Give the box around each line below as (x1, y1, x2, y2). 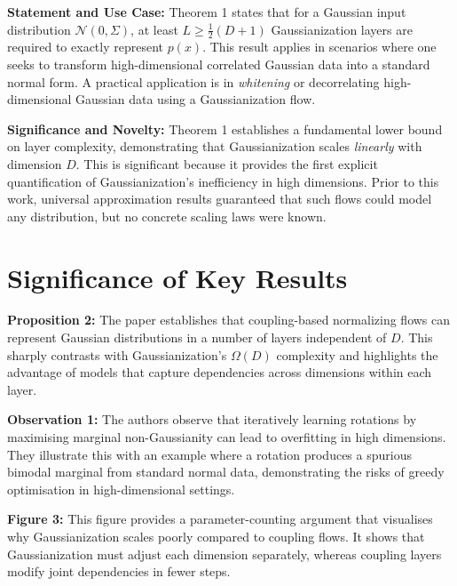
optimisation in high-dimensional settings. (7, 479, 235, 498)
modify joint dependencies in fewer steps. (7, 562, 231, 581)
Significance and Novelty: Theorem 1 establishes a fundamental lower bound (7, 119, 443, 138)
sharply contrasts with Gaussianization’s (7, 345, 227, 364)
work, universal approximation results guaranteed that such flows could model (7, 189, 432, 208)
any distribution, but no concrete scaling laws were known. (7, 206, 327, 225)
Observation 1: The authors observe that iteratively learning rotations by (7, 410, 417, 429)
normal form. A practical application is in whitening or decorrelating (7, 72, 380, 91)
